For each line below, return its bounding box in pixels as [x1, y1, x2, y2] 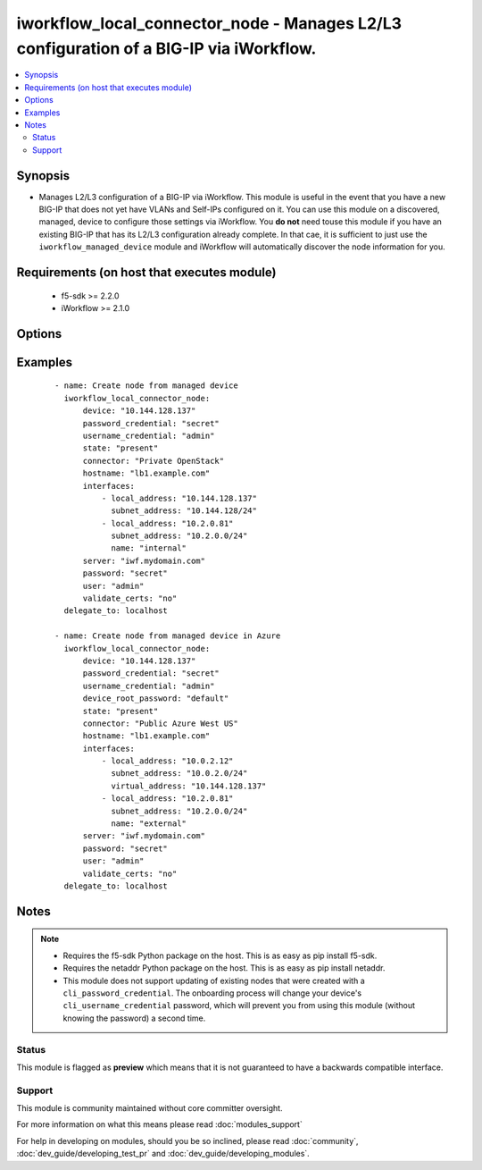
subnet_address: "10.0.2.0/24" [111, 769, 248, 779]
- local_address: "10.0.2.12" [101, 756, 234, 766]
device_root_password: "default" [82, 694, 229, 703]
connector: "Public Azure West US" [82, 718, 238, 728]
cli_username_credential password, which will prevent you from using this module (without [62, 1000, 415, 1011]
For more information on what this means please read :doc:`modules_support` [16, 1119, 303, 1130]
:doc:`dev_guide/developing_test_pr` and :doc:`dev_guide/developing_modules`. [16, 1149, 310, 1159]
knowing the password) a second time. [62, 1013, 206, 1023]
